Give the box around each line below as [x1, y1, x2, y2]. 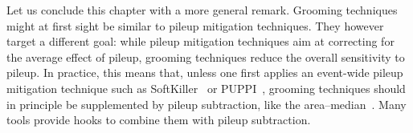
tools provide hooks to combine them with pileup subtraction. [6, 111, 311, 128]
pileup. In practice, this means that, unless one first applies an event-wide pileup [6, 64, 403, 81]
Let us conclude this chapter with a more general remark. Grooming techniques [6, 2, 398, 18]
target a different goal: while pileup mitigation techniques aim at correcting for [6, 33, 395, 50]
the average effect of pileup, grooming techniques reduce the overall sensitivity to [6, 48, 405, 65]
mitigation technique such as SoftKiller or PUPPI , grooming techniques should [6, 79, 406, 96]
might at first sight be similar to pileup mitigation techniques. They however [6, 17, 384, 34]
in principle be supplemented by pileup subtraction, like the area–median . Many [6, 95, 407, 112]
